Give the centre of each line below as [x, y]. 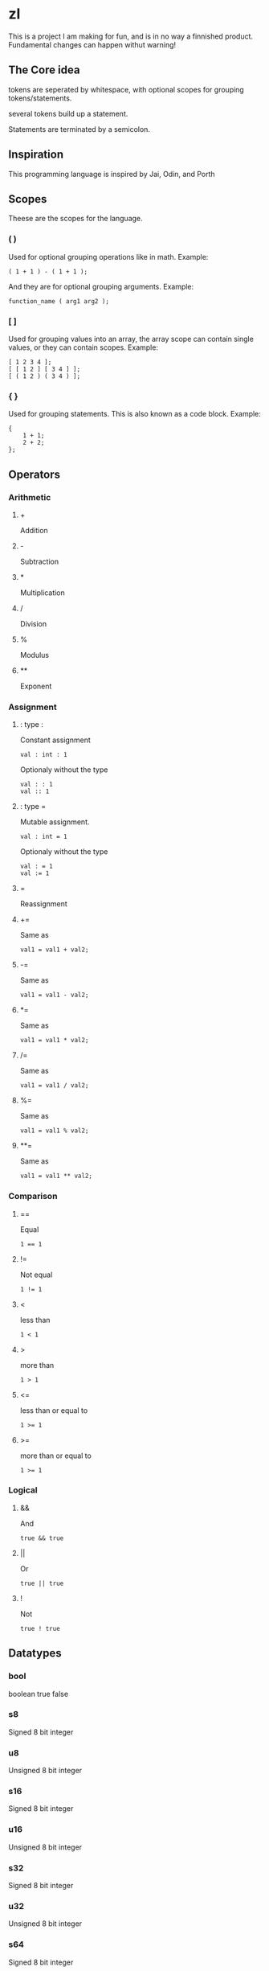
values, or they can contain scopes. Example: [84, 347]
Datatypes [35, 1653]
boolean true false [39, 1694]
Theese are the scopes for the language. [75, 219]
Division [33, 623]
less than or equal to [54, 1410]
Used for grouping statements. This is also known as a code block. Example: [134, 414]
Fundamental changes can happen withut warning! [92, 44]
